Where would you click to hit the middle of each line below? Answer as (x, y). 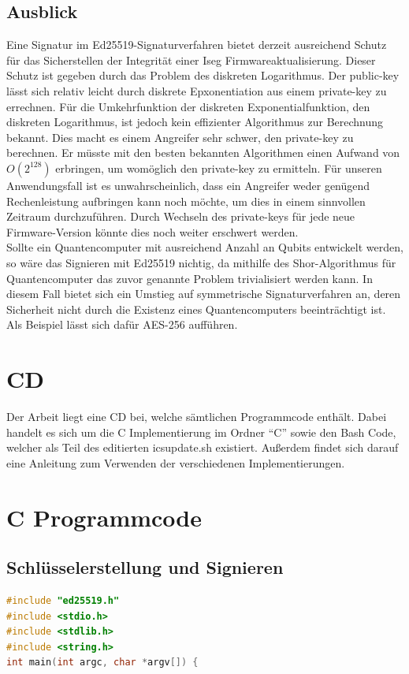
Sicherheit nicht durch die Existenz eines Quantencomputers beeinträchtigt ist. (196, 309)
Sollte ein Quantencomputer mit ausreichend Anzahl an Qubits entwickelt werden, (205, 247)
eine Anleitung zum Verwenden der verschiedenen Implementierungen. (176, 462)
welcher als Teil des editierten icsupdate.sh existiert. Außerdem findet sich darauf (203, 447)
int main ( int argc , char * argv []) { (102, 663)
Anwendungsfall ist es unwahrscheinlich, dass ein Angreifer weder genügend (188, 185)
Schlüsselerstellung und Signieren (145, 567)
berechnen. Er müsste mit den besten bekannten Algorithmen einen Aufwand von (203, 153)
